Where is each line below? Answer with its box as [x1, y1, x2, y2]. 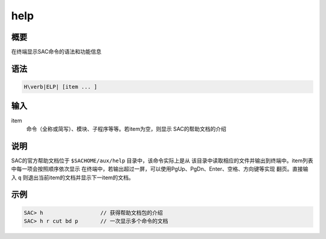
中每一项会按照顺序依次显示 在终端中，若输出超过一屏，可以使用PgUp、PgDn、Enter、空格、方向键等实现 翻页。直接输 [11, 165, 308, 173]
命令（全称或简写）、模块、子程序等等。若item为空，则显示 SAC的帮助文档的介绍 [26, 125, 226, 132]
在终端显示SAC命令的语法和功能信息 [11, 48, 102, 56]
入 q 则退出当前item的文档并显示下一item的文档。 [11, 174, 134, 181]
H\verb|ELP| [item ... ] [24, 83, 98, 91]
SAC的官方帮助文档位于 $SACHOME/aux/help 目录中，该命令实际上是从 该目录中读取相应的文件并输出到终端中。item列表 [11, 157, 313, 164]
